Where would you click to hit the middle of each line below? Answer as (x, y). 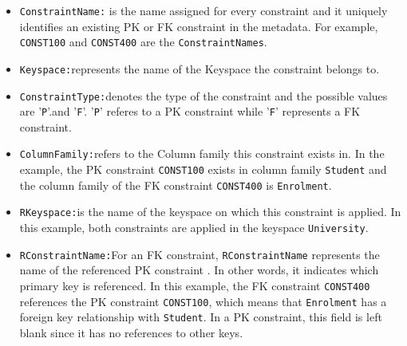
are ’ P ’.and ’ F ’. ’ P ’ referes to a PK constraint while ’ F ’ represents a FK (190, 111)
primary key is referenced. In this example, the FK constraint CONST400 (195, 285)
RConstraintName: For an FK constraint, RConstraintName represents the (200, 254)
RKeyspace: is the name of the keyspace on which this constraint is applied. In (210, 212)
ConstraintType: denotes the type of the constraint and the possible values (203, 95)
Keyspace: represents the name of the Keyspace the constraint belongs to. (200, 68)
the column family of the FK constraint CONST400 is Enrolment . (176, 185)
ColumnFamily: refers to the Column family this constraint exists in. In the (202, 153)
